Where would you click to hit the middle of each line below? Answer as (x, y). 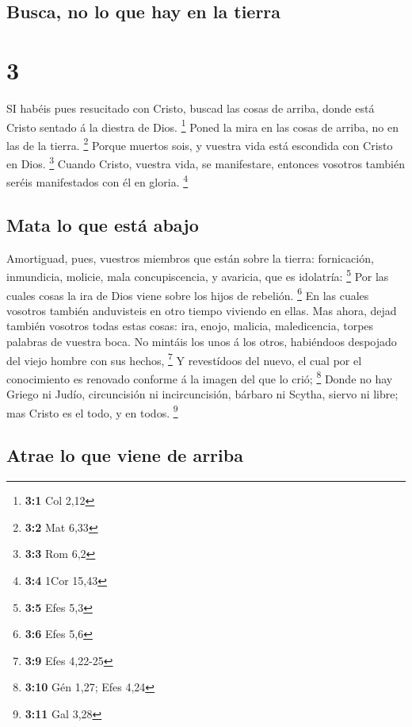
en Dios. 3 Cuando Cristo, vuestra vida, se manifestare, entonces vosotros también (206, 162)
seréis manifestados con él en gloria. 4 (97, 181)
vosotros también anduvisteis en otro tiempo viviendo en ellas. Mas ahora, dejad (202, 310)
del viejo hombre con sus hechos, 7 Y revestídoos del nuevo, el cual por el (184, 359)
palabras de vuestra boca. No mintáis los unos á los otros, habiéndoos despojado (202, 341)
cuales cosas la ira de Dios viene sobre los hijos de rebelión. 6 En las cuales (188, 294)
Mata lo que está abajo (103, 224)
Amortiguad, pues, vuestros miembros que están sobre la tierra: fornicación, (190, 258)
